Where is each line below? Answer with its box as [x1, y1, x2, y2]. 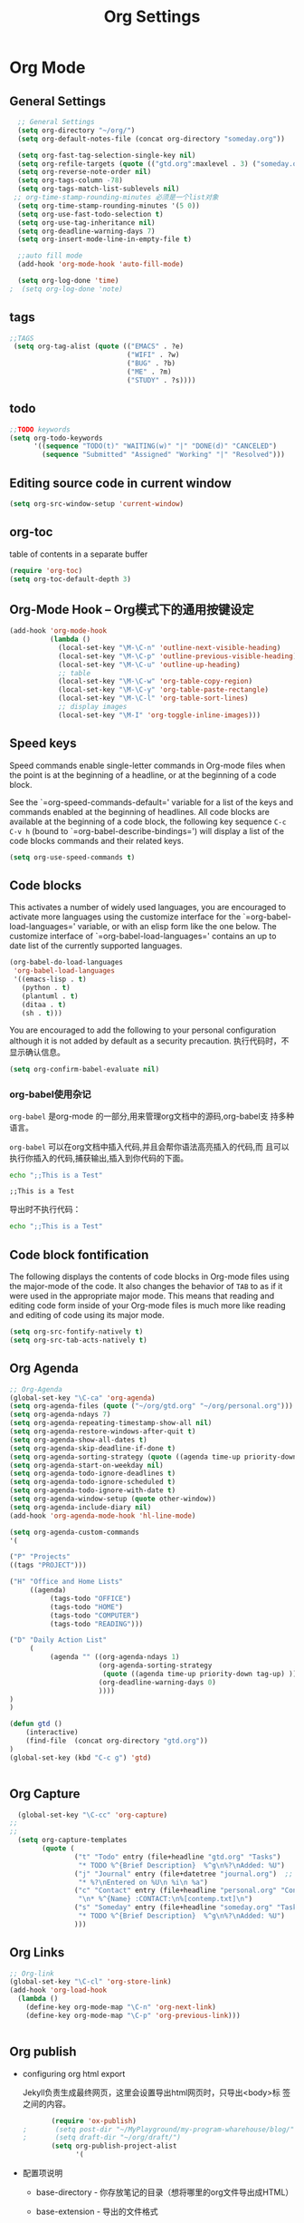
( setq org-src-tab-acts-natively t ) [9, 1335, 147, 1345]
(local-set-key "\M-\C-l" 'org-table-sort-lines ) [57, 694, 249, 704]
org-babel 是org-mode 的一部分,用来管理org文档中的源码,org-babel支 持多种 [9, 1111, 295, 1121]
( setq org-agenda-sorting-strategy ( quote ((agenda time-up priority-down [9, 1452, 298, 1461]
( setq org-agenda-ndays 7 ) [9, 1410, 111, 1420]
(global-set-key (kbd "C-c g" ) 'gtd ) [9, 1752, 152, 1762]
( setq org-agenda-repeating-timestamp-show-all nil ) [9, 1419, 213, 1428]
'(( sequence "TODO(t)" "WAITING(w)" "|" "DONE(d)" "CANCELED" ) [33, 442, 278, 451]
